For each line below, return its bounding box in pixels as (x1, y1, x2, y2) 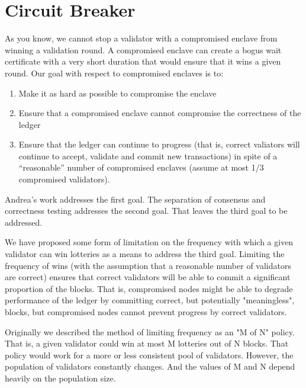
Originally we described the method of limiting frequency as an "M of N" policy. (5, 325, 295, 338)
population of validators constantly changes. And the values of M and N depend (5, 360, 295, 373)
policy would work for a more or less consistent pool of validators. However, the (5, 348, 294, 361)
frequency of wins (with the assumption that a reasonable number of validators (5, 259, 291, 271)
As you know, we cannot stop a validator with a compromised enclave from (5, 32, 278, 44)
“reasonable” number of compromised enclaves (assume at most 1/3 (18, 161, 264, 174)
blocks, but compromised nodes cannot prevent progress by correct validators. (5, 306, 287, 318)
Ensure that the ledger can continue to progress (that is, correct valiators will (18, 138, 300, 150)
